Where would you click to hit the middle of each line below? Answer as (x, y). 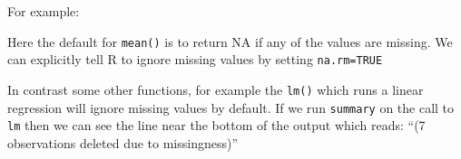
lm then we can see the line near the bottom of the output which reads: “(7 (216, 125)
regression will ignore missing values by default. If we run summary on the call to (231, 107)
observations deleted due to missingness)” (123, 142)
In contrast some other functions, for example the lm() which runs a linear (216, 89)
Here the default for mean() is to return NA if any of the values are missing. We (230, 41)
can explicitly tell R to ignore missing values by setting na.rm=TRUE (195, 59)
